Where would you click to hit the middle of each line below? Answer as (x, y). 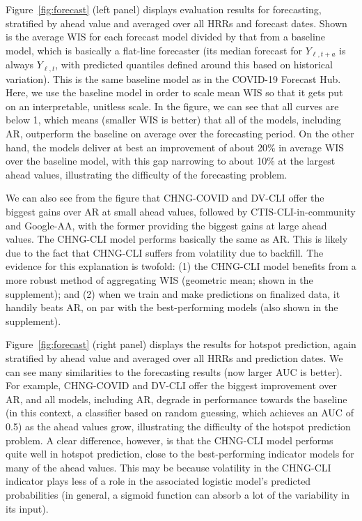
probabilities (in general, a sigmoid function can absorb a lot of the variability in (178, 494)
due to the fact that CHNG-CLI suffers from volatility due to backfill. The (165, 252)
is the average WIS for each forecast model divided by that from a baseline (165, 37)
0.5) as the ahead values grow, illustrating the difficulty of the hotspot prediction (178, 426)
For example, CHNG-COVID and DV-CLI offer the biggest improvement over (171, 385)
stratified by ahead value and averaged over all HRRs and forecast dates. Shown (176, 23)
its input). (27, 508)
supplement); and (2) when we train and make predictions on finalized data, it (173, 293)
